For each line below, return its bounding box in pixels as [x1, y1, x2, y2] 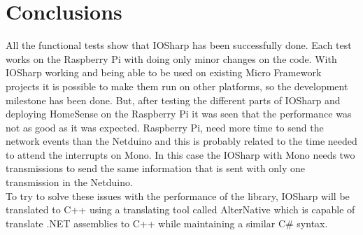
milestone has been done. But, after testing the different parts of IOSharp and [6, 92, 341, 107]
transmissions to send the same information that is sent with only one [6, 161, 306, 176]
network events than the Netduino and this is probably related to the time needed [6, 134, 357, 148]
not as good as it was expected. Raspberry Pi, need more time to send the [6, 120, 324, 134]
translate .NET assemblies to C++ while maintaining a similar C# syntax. [6, 215, 328, 230]
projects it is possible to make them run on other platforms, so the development [6, 78, 348, 93]
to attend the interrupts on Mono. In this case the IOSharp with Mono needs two [6, 147, 355, 162]
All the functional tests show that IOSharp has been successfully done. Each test [6, 38, 352, 52]
